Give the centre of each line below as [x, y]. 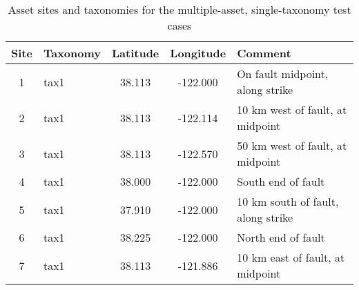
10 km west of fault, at [292, 109]
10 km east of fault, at [291, 257]
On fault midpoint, [283, 74]
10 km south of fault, [288, 201]
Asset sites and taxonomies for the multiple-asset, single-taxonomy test [179, 9]
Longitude [198, 53]
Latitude [136, 53]
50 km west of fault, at [292, 145]
